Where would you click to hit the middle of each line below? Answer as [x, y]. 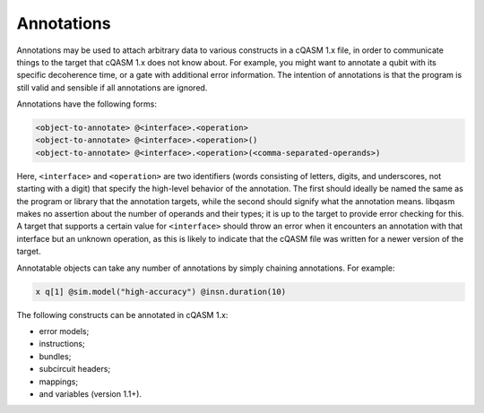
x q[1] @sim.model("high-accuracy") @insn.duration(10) [161, 292]
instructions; [62, 344]
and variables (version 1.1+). [91, 393]
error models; [64, 331]
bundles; [55, 356]
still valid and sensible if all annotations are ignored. [112, 87]
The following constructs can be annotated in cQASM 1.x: [122, 314]
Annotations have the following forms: [86, 104]
